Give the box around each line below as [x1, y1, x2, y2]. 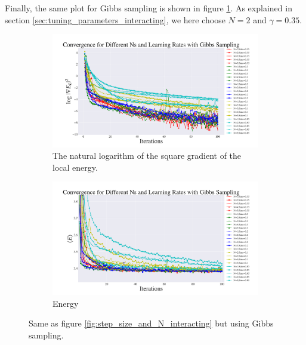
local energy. [52, 161, 98, 173]
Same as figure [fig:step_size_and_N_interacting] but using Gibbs [29, 317, 274, 329]
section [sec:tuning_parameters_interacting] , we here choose [5, 13, 225, 26]
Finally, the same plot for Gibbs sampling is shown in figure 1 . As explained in [5, 2, 292, 14]
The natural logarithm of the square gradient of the [52, 149, 242, 162]
